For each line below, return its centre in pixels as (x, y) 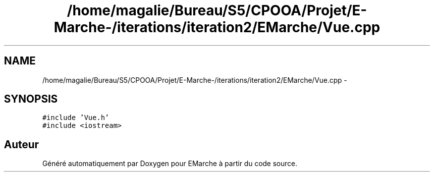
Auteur (22, 144)
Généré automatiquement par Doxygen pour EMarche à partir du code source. (170, 164)
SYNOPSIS (31, 99)
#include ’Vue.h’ (76, 118)
